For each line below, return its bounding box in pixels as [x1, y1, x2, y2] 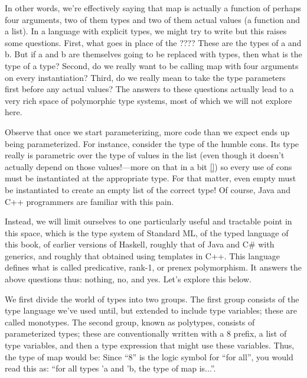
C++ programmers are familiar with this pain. [5, 195, 174, 207]
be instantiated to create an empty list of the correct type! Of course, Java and [5, 183, 290, 195]
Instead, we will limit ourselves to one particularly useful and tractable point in [5, 215, 292, 227]
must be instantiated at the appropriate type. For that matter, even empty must [5, 172, 296, 184]
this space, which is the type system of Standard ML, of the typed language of [5, 226, 289, 239]
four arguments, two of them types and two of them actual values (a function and [5, 13, 301, 25]
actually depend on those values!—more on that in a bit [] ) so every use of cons [5, 160, 292, 172]
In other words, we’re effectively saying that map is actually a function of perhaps [5, 2, 301, 14]
